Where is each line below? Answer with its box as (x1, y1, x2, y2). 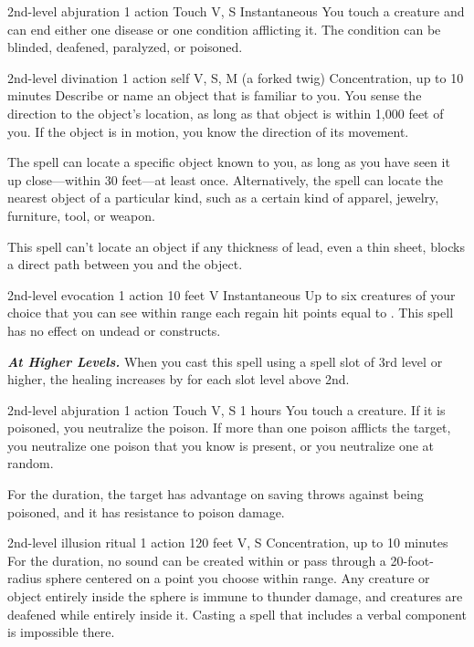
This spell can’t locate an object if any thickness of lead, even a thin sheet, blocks (7, 236, 465, 256)
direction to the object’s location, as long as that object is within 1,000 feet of (7, 103, 444, 122)
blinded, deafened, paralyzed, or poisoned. (7, 37, 243, 57)
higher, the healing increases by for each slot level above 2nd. (7, 370, 350, 389)
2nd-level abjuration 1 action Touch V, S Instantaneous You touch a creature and (7, 2, 465, 20)
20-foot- (390, 550, 434, 569)
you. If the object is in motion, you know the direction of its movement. (7, 121, 409, 141)
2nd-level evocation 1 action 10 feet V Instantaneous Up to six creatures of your (7, 285, 456, 304)
